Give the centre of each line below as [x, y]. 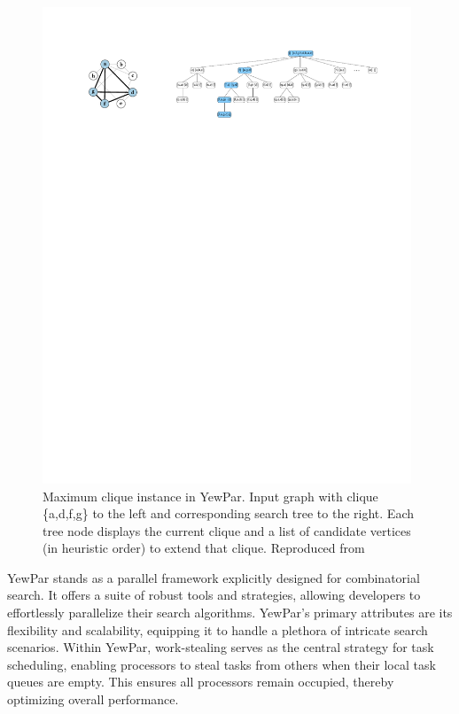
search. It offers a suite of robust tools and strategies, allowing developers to [214, 595]
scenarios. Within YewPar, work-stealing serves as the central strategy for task [221, 647]
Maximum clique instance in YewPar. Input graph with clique [210, 496]
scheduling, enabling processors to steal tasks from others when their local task [222, 664]
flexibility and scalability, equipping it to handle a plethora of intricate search [218, 629]
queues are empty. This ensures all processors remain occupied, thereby [201, 682]
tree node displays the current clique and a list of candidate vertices [227, 530]
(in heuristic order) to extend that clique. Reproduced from [204, 548]
